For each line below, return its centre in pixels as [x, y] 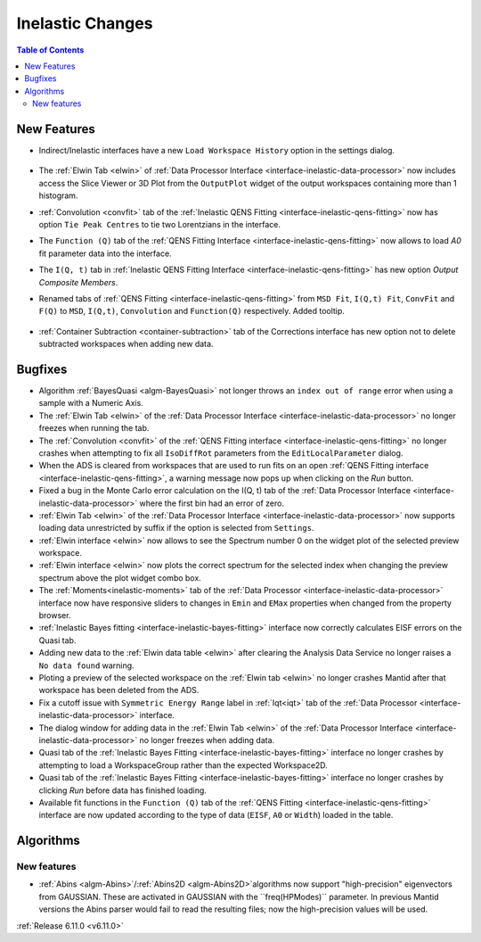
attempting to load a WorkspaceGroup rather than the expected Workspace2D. [183, 765]
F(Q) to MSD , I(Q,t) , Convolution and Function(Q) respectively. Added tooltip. [192, 311]
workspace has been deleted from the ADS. [119, 690]
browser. [55, 616]
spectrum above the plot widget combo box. [120, 578]
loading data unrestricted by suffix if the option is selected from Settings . [176, 528]
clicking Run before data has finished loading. [122, 790]
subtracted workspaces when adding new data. [126, 344]
